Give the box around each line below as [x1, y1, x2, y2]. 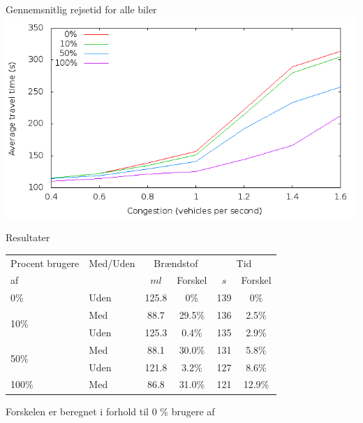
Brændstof [154, 255, 198, 270]
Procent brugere [10, 255, 80, 270]
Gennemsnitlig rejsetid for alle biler [6, 2, 157, 16]
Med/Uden [89, 255, 135, 270]
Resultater [6, 230, 50, 245]
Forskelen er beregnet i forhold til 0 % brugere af [6, 403, 215, 418]
